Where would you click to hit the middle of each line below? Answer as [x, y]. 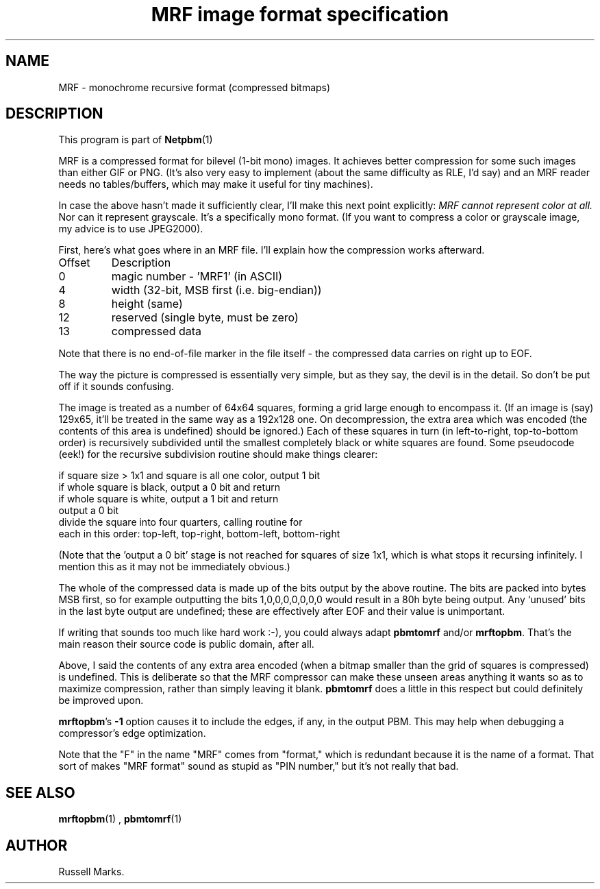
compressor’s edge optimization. [132, 733]
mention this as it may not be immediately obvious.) [174, 567]
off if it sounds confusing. [116, 387]
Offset [74, 263]
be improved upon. [101, 701]
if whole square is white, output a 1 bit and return [168, 499]
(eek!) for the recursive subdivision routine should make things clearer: [218, 454]
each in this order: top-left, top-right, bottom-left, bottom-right [199, 534]
